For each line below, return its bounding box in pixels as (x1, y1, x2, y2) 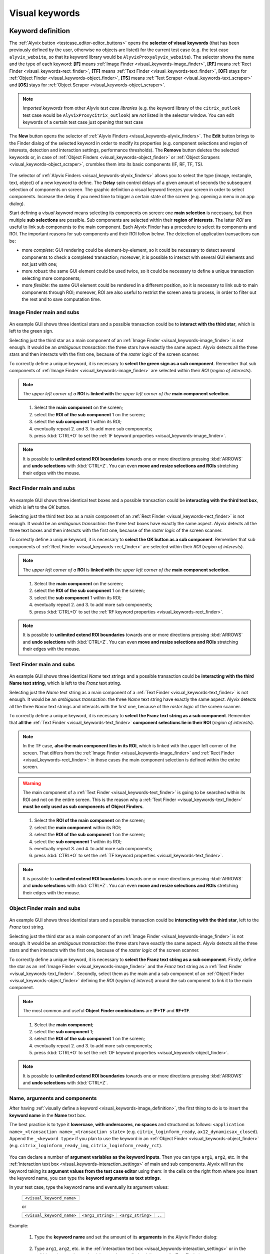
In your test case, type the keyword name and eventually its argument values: (9, 1184, 169, 1190)
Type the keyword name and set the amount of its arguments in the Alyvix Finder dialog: (34, 1234, 217, 1240)
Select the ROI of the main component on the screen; (34, 818, 145, 824)
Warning (22, 780, 41, 786)
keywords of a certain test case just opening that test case (22, 119, 143, 125)
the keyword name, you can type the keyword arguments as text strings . (9, 1175, 161, 1181)
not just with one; (21, 261, 57, 267)
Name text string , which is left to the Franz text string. (9, 680, 121, 686)
